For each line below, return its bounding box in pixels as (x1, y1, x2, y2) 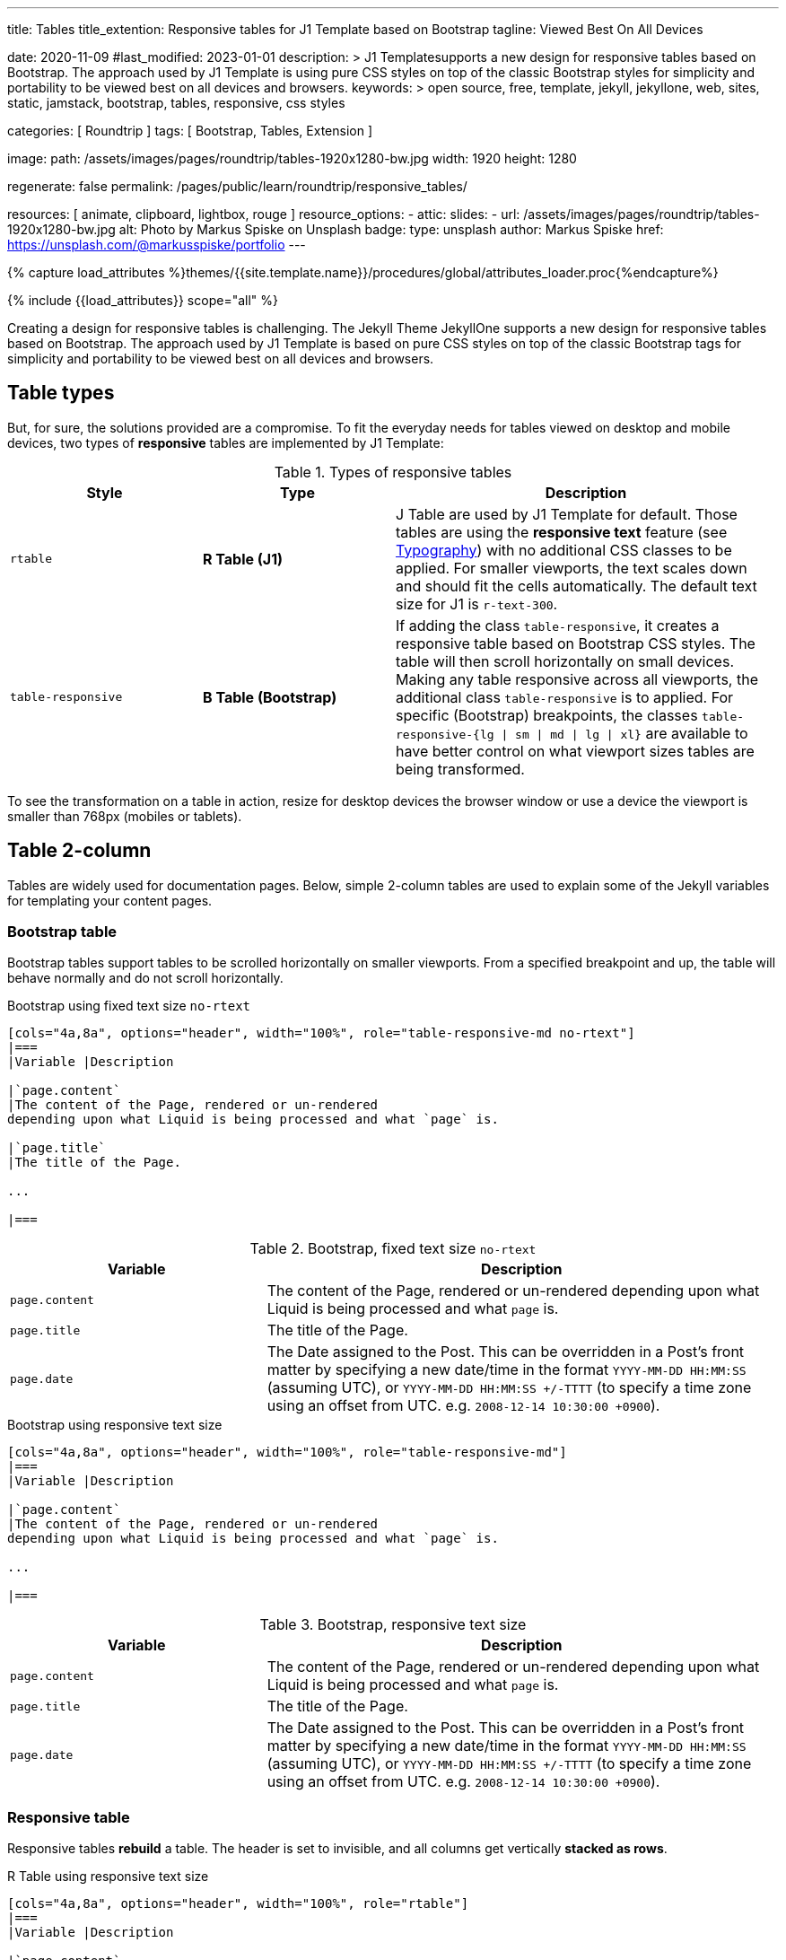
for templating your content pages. (7, 892, 213, 908)
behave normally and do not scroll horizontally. (7, 970, 284, 986)
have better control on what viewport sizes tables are (396, 741, 755, 760)
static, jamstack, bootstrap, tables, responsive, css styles (7, 95, 345, 110)
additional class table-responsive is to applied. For (396, 687, 734, 706)
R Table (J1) (203, 549, 284, 568)
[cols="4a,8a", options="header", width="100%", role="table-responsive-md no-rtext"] (7, 1026, 635, 1041)
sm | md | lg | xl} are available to (515, 723, 748, 742)
